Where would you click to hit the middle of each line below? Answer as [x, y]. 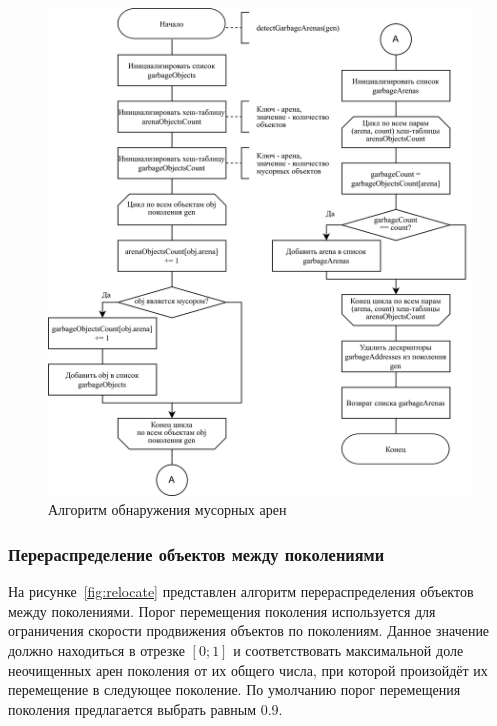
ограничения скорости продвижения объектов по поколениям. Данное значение [249, 630]
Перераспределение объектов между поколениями [196, 553]
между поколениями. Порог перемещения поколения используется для [222, 610]
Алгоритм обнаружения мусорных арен [167, 509]
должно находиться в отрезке [96, 650]
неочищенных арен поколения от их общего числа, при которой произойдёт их [248, 669]
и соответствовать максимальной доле [348, 650]
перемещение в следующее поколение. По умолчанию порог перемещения [234, 689]
